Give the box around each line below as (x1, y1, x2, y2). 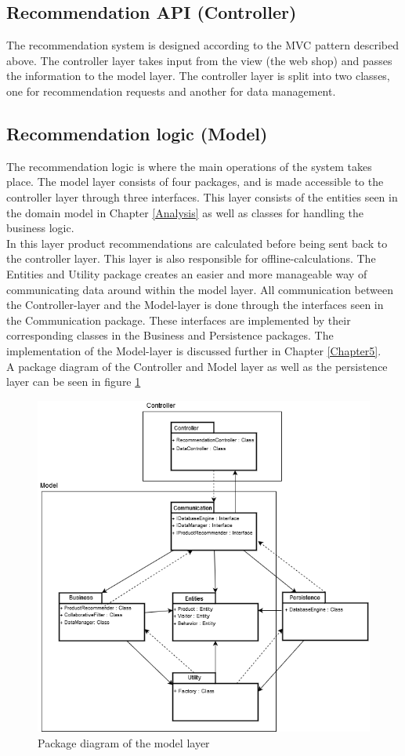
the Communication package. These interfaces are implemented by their (6, 311, 351, 328)
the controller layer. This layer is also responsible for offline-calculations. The (6, 250, 376, 267)
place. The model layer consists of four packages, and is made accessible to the (6, 173, 384, 190)
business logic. (6, 220, 74, 236)
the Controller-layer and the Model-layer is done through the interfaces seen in (6, 296, 384, 313)
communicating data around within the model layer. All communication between (6, 281, 393, 297)
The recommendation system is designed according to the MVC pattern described (6, 37, 400, 53)
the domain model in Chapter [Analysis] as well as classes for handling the (6, 204, 364, 220)
